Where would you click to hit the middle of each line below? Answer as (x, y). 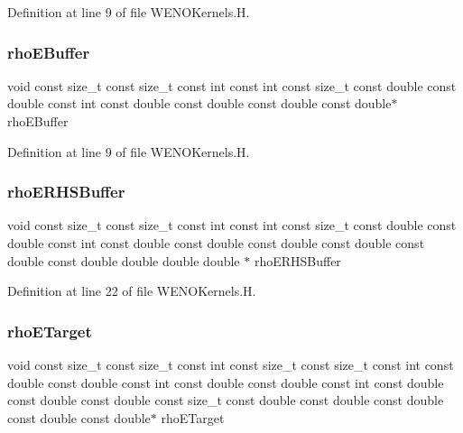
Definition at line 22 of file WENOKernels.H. (132, 291)
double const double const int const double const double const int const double (226, 382)
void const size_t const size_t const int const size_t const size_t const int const (231, 364)
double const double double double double (124, 260)
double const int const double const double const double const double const (216, 243)
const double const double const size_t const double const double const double (226, 400)
